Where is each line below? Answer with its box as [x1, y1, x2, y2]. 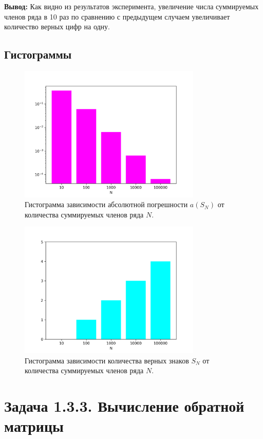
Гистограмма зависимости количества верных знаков [25, 355, 189, 365]
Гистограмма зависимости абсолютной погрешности [25, 199, 188, 210]
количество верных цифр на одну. [4, 21, 110, 32]
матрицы [4, 415, 64, 436]
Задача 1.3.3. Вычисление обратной [4, 395, 245, 416]
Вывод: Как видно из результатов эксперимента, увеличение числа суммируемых [4, 1, 259, 11]
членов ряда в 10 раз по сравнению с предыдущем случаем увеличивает [4, 11, 230, 22]
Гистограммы [4, 46, 72, 62]
